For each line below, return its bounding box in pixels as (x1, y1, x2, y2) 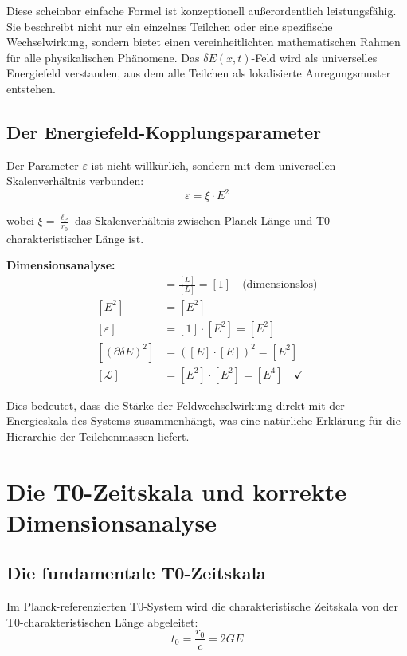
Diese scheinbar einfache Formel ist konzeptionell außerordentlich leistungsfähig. (6, 2, 397, 18)
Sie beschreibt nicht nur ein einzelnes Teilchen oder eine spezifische (6, 18, 333, 34)
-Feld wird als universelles (251, 49, 378, 65)
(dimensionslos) (242, 279, 318, 291)
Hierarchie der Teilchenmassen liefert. (6, 427, 190, 444)
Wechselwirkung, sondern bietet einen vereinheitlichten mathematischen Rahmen (6, 33, 401, 50)
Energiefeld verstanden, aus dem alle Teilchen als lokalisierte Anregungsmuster (6, 65, 391, 81)
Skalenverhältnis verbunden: (6, 172, 144, 189)
